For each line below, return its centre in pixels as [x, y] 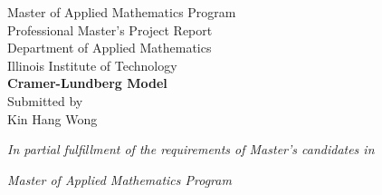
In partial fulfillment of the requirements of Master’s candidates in [191, 149]
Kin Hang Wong [53, 118]
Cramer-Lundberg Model [87, 83]
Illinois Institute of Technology [92, 65]
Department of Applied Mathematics [110, 48]
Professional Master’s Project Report [110, 29]
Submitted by [45, 100]
